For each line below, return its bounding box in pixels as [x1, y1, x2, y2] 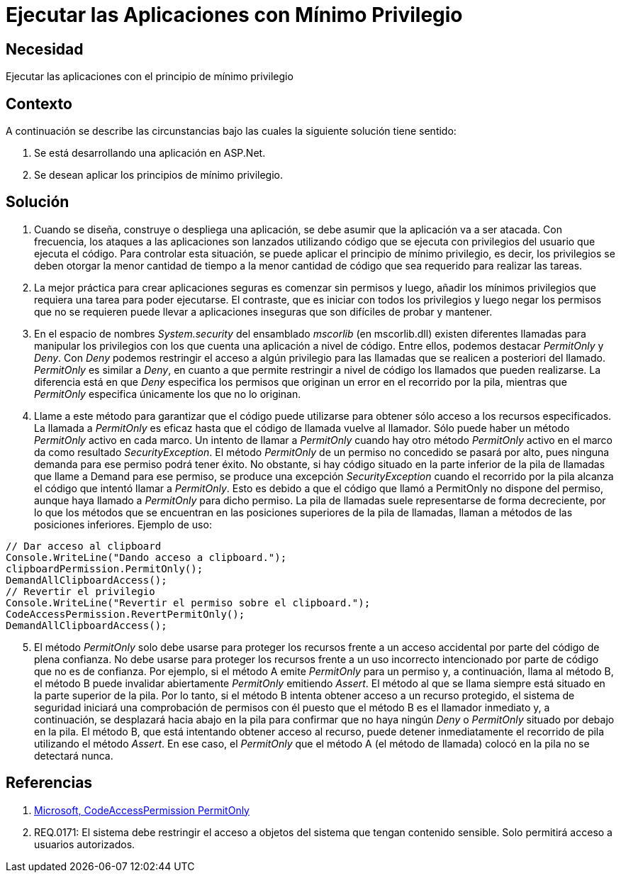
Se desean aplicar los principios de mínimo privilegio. [34, 169, 283, 182]
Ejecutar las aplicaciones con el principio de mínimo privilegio [6, 70, 293, 83]
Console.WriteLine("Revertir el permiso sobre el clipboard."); [6, 596, 371, 609]
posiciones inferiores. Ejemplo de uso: [34, 518, 212, 530]
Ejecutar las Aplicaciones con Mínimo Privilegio [6, 3, 463, 27]
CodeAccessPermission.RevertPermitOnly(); [6, 608, 245, 620]
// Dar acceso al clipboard [6, 540, 162, 552]
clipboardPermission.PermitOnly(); [6, 562, 203, 574]
